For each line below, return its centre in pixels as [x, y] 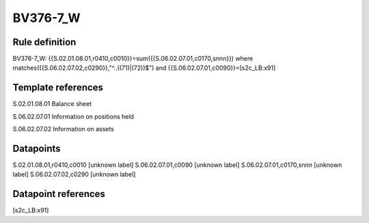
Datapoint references [59, 194]
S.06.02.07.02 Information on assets [63, 129]
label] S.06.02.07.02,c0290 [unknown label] [74, 174]
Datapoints [37, 148]
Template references [58, 88]
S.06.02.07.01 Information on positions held [73, 116]
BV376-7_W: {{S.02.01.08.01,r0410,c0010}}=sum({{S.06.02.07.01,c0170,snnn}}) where [133, 59]
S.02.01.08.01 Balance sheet [52, 104]
